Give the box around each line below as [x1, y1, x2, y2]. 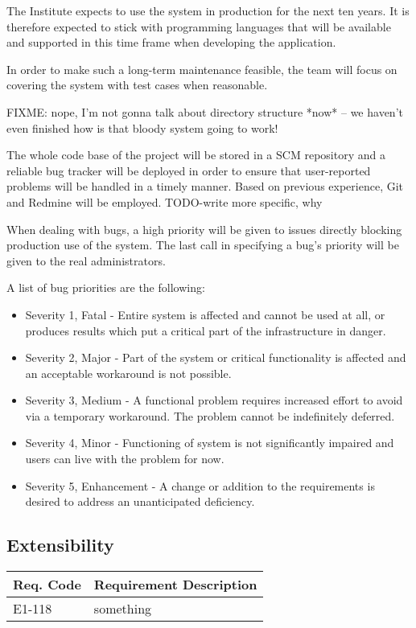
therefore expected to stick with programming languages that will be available [6, 18, 391, 35]
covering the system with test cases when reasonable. [6, 76, 268, 93]
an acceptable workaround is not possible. [25, 364, 232, 381]
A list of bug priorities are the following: [6, 279, 205, 296]
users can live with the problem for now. [25, 450, 224, 467]
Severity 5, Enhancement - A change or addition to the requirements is [25, 477, 375, 494]
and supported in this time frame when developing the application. [6, 34, 336, 51]
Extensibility [6, 532, 114, 557]
